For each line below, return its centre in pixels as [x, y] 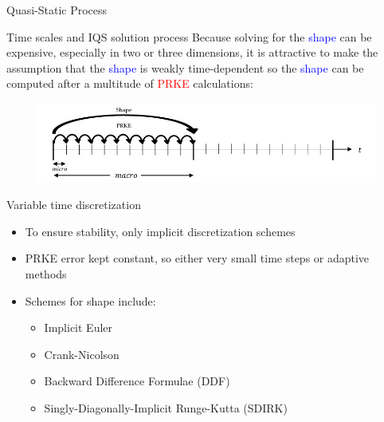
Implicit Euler [78, 327]
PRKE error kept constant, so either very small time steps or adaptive [197, 258]
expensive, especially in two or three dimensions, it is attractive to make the [192, 52]
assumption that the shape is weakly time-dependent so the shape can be [185, 67]
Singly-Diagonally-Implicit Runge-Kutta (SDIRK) [166, 407]
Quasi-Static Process [57, 10]
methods [46, 273]
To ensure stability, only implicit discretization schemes [160, 231]
